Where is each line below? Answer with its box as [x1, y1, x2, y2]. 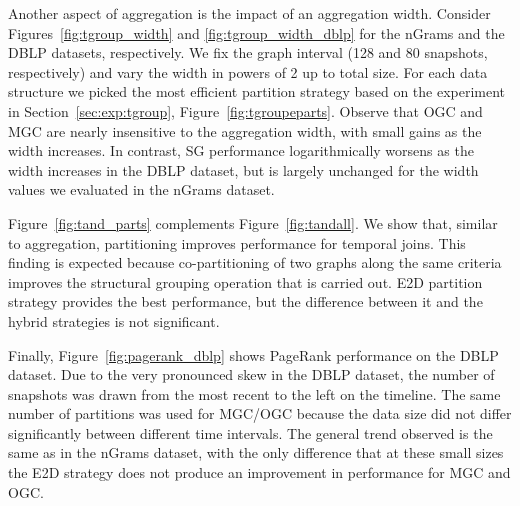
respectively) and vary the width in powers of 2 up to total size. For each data [8, 61, 488, 82]
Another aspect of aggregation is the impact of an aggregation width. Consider [8, 3, 491, 23]
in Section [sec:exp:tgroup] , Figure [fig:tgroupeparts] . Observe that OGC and [8, 100, 483, 121]
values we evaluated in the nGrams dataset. [8, 179, 275, 200]
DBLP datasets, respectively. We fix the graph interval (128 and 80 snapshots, [8, 42, 488, 63]
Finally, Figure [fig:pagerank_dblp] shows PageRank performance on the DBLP [8, 344, 499, 365]
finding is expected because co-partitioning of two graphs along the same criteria [8, 252, 502, 273]
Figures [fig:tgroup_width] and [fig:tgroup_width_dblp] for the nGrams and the [8, 22, 505, 43]
